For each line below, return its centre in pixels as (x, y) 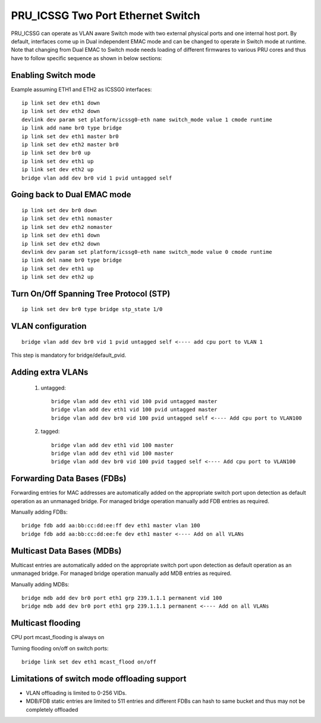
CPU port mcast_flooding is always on (58, 637)
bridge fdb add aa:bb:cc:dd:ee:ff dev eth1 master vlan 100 (111, 526)
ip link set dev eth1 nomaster (67, 219)
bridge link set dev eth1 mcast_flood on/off (89, 662)
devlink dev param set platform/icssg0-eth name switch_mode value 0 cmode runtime (147, 252)
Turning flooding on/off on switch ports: (60, 648)
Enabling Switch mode (53, 75)
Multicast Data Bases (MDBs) (66, 551)
